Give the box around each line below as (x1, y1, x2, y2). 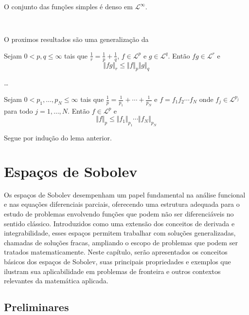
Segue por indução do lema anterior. (4, 133, 112, 143)
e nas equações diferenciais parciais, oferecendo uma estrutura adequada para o (4, 199, 240, 209)
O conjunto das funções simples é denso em (4, 1, 133, 11)
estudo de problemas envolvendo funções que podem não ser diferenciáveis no (4, 209, 234, 219)
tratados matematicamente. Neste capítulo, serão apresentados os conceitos (4, 247, 228, 257)
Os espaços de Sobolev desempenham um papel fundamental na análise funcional (4, 189, 246, 199)
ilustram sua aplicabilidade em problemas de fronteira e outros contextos (4, 266, 221, 276)
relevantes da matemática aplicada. (4, 276, 108, 286)
